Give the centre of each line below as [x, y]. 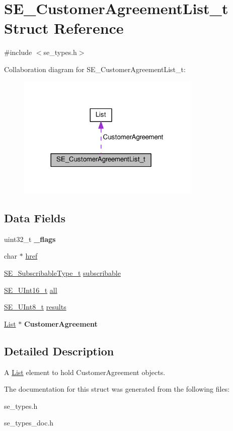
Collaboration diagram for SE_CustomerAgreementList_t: [95, 69]
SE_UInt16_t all [31, 290]
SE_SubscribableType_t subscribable [62, 273]
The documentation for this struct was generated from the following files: [117, 389]
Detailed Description [59, 351]
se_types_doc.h [29, 423]
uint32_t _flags [30, 239]
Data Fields [35, 218]
